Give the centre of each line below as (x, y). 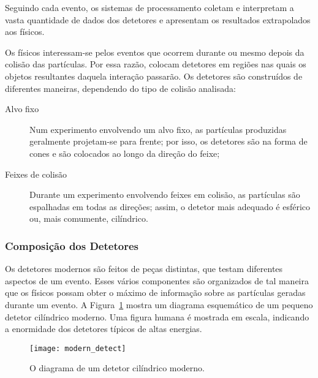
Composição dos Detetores (72, 245)
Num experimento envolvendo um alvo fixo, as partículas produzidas (158, 129)
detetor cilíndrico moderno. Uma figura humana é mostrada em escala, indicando (157, 316)
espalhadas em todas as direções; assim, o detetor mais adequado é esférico (170, 206)
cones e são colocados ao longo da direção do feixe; (125, 153)
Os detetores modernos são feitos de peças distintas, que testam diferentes (144, 269)
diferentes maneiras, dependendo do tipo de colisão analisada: (120, 88)
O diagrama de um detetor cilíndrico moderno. (117, 368)
